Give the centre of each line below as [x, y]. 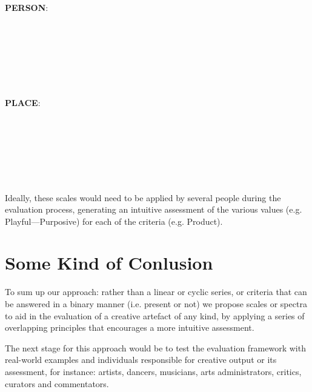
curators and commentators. [57, 383]
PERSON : [27, 7]
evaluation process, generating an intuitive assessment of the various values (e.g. [154, 209]
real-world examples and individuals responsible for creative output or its [141, 360]
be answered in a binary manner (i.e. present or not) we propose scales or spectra [156, 304]
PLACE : [23, 102]
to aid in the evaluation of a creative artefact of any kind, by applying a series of [155, 315]
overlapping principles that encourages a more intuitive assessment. [130, 327]
